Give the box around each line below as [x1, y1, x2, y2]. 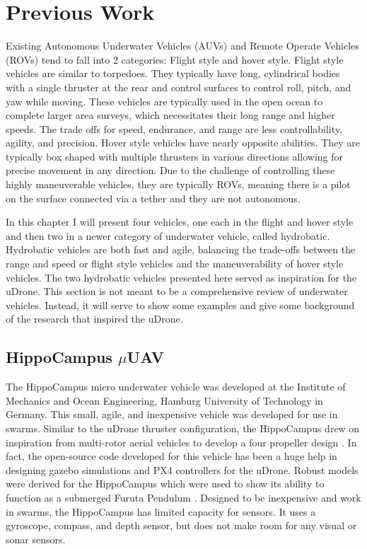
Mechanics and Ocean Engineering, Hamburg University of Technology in [6, 393, 323, 408]
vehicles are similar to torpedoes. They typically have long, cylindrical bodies [6, 66, 340, 81]
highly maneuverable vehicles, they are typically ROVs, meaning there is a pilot [6, 177, 351, 192]
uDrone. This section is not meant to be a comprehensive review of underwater [6, 284, 348, 299]
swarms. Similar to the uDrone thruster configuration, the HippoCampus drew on [6, 420, 360, 435]
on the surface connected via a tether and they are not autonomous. [6, 190, 301, 205]
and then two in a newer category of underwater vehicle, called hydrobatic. [6, 228, 330, 243]
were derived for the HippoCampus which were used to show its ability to [6, 476, 325, 491]
